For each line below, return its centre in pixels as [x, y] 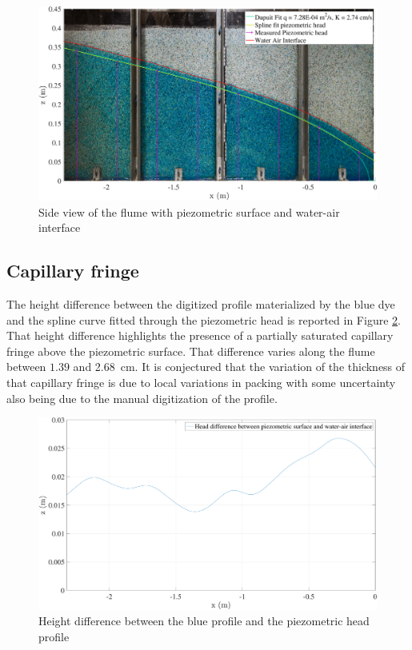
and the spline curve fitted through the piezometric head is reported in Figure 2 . [204, 319]
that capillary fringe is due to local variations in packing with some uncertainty [201, 382]
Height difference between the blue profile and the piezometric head [204, 621]
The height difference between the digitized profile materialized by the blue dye [201, 304]
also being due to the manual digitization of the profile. [142, 398]
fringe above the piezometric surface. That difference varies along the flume [191, 351]
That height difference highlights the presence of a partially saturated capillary [200, 335]
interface [60, 227]
